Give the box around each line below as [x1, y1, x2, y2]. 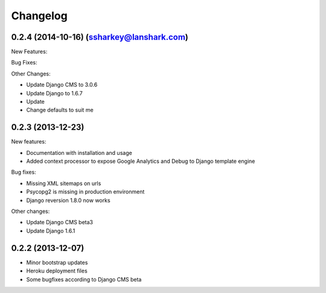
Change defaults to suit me [26, 106, 94, 114]
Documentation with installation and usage [26, 149, 132, 156]
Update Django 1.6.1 [26, 227, 75, 235]
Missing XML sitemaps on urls [26, 180, 101, 187]
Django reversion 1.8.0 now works [26, 197, 111, 204]
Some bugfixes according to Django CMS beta [26, 276, 142, 283]
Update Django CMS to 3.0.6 [26, 81, 98, 89]
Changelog [11, 9, 68, 22]
